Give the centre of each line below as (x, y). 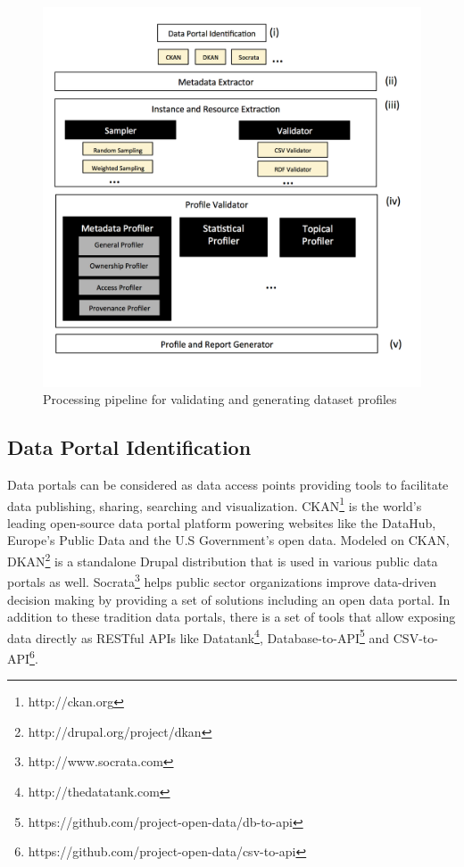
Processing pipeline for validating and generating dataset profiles (220, 399)
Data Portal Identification (129, 447)
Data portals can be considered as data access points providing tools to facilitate (228, 485)
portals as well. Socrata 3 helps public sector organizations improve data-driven (222, 580)
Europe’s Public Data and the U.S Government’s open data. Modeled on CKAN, (228, 540)
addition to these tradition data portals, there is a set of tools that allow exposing (232, 617)
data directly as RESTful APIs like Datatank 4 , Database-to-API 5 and (199, 636)
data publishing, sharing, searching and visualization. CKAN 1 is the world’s (215, 504)
